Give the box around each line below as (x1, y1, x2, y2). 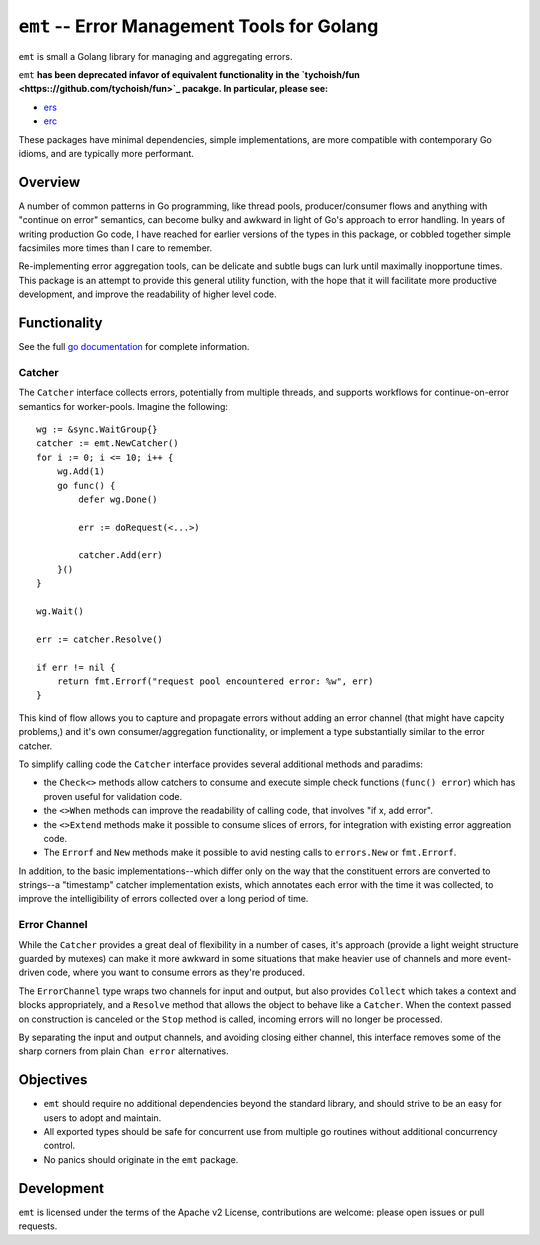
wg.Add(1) (56, 466, 105, 477)
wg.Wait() (36, 606, 84, 617)
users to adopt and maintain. (43, 1111, 162, 1124)
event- (484, 953, 512, 964)
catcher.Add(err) (78, 550, 164, 561)
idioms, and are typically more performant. (18, 147, 195, 159)
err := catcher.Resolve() (36, 633, 164, 645)
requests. (18, 1220, 58, 1232)
